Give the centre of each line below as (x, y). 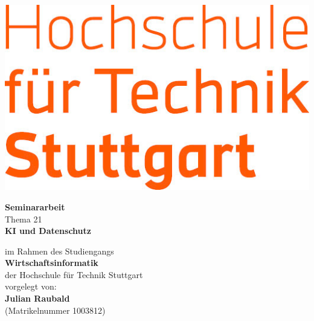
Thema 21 (24, 219)
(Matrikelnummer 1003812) (55, 310)
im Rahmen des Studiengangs (59, 251)
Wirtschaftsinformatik (52, 263)
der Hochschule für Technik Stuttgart (74, 274)
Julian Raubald (37, 298)
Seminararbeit (35, 206)
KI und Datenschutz (48, 231)
